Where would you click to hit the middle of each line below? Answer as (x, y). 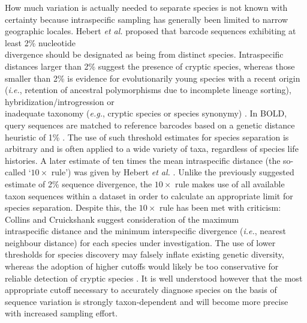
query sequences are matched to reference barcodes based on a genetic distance (150, 125)
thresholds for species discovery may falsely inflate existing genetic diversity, (145, 254)
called (15, 172)
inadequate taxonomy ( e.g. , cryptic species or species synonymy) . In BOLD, (146, 113)
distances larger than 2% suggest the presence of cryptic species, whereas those (150, 66)
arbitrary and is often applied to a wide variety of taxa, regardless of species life (152, 149)
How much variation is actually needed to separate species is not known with (146, 7)
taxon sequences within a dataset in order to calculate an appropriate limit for (149, 195)
